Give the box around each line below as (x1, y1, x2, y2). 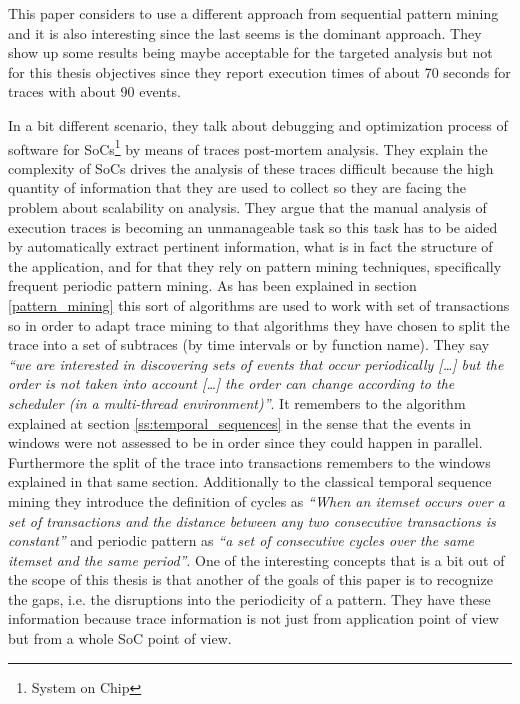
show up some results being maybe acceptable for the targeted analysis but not (8, 42, 493, 63)
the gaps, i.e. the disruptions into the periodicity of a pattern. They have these (8, 588, 491, 609)
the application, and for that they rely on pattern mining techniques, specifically (8, 255, 502, 276)
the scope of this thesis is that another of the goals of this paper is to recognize (8, 569, 493, 590)
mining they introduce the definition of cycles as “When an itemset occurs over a (8, 490, 505, 511)
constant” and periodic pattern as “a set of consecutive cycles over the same (8, 530, 475, 551)
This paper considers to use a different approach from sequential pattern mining (8, 3, 499, 23)
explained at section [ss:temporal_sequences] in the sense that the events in (8, 412, 472, 433)
